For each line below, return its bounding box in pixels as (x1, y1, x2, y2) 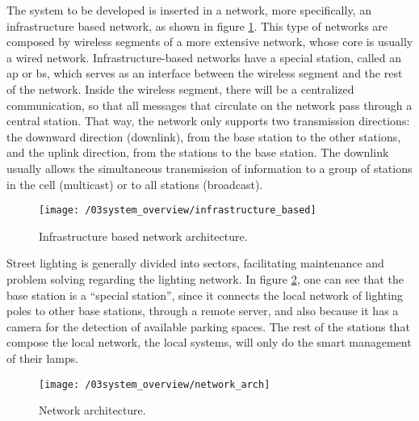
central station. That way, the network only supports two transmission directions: (6, 112, 410, 129)
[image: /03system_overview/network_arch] (39, 378, 270, 390)
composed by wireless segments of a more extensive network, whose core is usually (6, 33, 413, 50)
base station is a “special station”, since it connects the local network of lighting (6, 286, 403, 303)
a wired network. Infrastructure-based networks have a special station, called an (6, 48, 402, 65)
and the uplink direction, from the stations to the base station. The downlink (6, 144, 389, 161)
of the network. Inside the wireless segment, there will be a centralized (6, 80, 354, 97)
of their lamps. (6, 349, 79, 366)
